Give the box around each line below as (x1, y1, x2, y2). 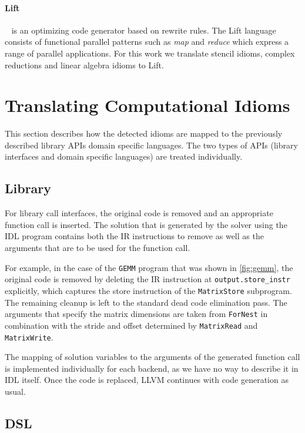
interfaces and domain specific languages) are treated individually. (5, 150, 243, 163)
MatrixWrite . (5, 330, 53, 343)
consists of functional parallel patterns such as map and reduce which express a (5, 35, 289, 48)
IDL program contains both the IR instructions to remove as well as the (5, 230, 264, 242)
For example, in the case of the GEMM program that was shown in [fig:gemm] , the (5, 261, 293, 273)
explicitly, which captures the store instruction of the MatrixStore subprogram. (5, 284, 292, 296)
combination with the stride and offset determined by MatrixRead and (5, 319, 258, 331)
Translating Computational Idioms (5, 93, 290, 117)
